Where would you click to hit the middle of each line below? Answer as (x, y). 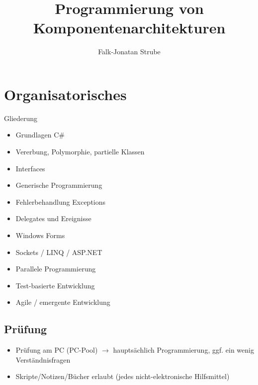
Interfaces (30, 168)
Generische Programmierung (59, 185)
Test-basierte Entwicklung (55, 285)
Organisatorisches (65, 94)
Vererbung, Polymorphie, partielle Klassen (80, 152)
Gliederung (21, 118)
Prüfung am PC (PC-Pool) (57, 350)
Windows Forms (40, 235)
